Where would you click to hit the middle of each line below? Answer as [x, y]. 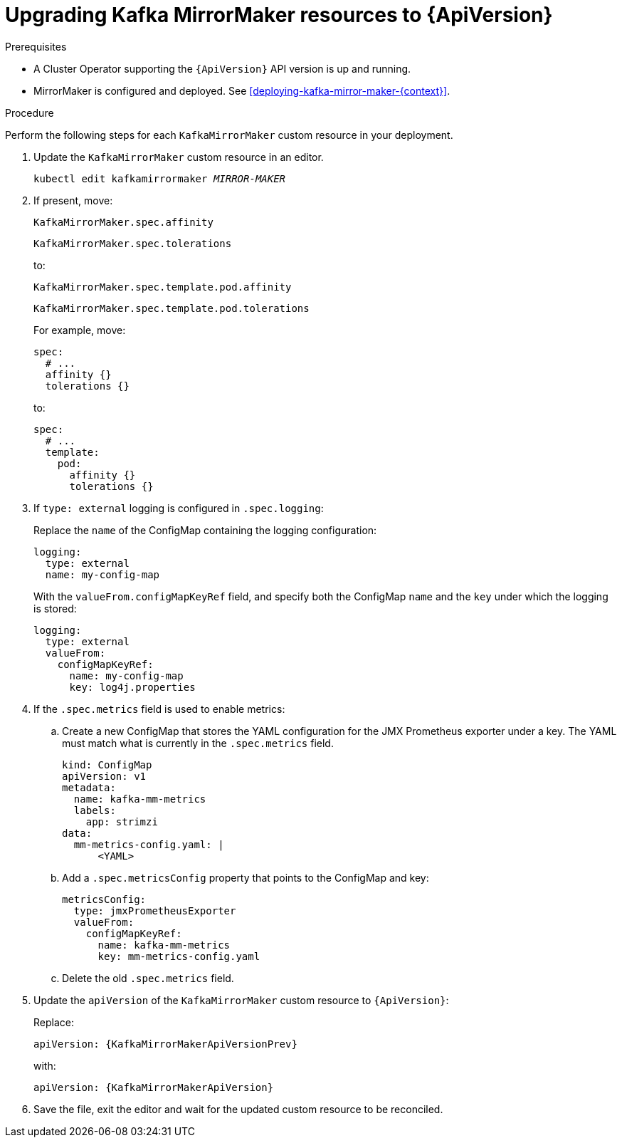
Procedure [30, 113]
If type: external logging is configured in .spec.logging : [179, 508]
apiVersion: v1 [104, 776]
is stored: [55, 608]
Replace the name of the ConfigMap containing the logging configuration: [205, 530]
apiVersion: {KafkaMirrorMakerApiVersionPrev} [165, 1044]
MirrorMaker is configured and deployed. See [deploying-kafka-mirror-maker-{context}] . [242, 90]
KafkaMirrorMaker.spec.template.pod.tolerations [172, 308]
